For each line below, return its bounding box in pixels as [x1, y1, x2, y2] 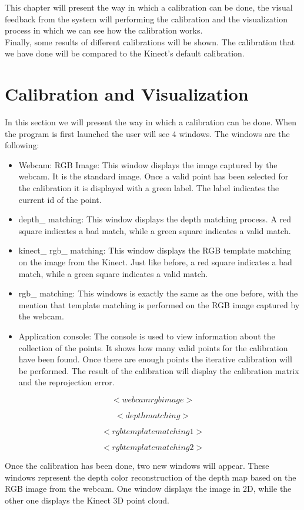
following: [5, 139, 39, 151]
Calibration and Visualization [5, 82, 249, 106]
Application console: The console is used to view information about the [18, 330, 275, 342]
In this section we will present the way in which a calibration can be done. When [5, 116, 297, 128]
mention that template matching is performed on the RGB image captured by [18, 298, 300, 311]
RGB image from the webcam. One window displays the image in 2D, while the [5, 482, 292, 495]
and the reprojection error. [18, 376, 115, 388]
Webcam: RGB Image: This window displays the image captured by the [18, 158, 278, 171]
